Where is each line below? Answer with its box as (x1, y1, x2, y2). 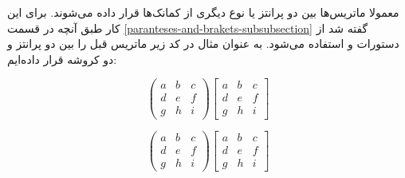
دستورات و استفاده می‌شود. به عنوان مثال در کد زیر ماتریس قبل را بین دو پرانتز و (7, 35, 399, 52)
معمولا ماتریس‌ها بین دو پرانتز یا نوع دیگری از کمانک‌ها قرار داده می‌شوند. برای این (7, 4, 399, 20)
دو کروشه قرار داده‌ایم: (7, 50, 117, 67)
